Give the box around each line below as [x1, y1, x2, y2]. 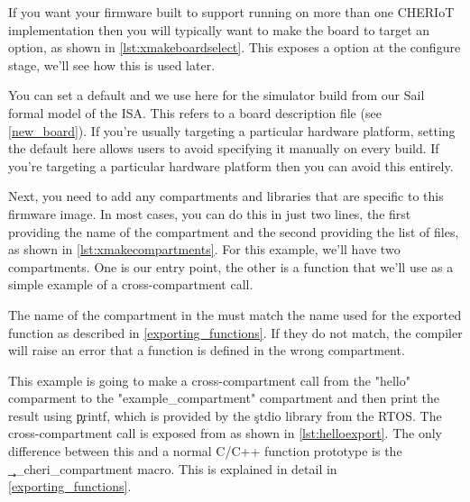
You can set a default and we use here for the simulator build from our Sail [8, 86, 425, 105]
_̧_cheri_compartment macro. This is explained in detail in [8, 459, 337, 478]
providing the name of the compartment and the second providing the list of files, [8, 222, 459, 241]
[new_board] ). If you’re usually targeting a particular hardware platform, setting [8, 121, 456, 140]
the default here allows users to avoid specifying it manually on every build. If [8, 139, 439, 158]
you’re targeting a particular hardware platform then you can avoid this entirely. [8, 156, 454, 175]
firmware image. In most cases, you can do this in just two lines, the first [8, 204, 411, 223]
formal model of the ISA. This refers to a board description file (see [8, 103, 382, 122]
